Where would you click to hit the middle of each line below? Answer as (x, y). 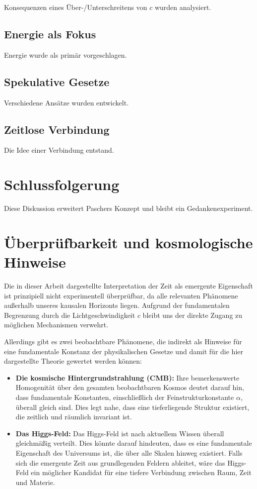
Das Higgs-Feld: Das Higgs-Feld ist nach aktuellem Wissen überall (120, 433)
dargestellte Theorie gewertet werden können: (73, 361)
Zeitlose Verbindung (57, 129)
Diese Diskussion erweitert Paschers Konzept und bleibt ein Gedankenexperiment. (128, 208)
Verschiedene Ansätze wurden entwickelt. (66, 102)
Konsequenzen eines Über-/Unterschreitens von (76, 7)
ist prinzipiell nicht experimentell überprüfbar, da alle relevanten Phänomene (121, 295)
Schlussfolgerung (62, 184)
